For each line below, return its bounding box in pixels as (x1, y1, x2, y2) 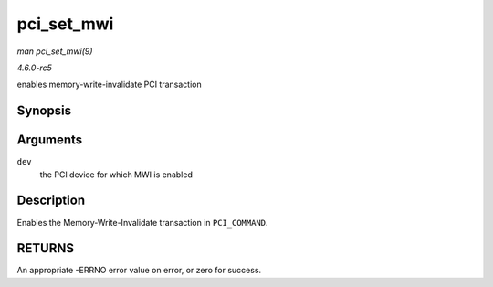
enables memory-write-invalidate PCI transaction (16, 79, 202, 90)
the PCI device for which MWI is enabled (39, 169, 194, 180)
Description (16, 193, 86, 208)
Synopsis (16, 103, 72, 119)
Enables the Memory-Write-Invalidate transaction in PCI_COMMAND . (16, 217, 268, 228)
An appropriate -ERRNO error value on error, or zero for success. (16, 265, 262, 276)
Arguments (16, 133, 83, 148)
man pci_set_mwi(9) (16, 46, 93, 57)
